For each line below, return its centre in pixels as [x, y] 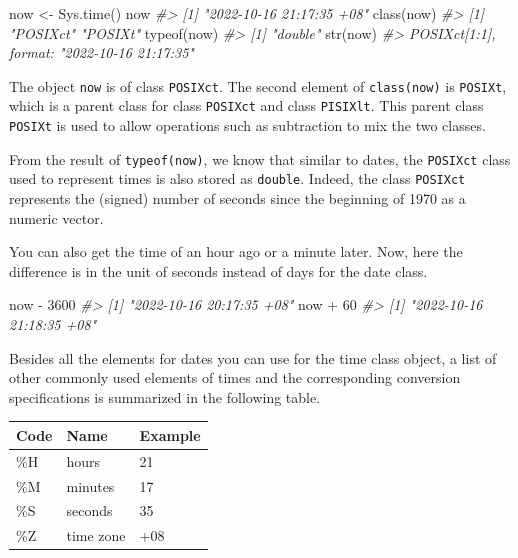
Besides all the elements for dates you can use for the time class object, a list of [253, 357]
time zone [96, 535]
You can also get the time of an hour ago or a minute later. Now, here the [236, 251]
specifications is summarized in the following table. [165, 396]
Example [170, 434]
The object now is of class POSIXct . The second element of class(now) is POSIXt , [258, 85]
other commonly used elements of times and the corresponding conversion [235, 377]
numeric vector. [56, 217]
